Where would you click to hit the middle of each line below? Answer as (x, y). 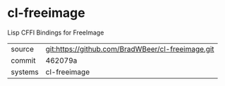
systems (25, 72)
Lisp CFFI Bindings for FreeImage (56, 32)
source (22, 49)
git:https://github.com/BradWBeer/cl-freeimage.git (130, 49)
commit (23, 60)
